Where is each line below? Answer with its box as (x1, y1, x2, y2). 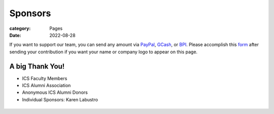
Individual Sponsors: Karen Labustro (22, 96, 98, 102)
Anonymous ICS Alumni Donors (22, 89, 88, 96)
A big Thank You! (9, 62, 65, 70)
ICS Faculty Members (22, 75, 67, 81)
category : (9, 25, 31, 31)
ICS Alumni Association (22, 83, 71, 89)
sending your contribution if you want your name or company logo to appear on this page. (9, 49, 198, 55)
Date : (9, 32, 21, 38)
